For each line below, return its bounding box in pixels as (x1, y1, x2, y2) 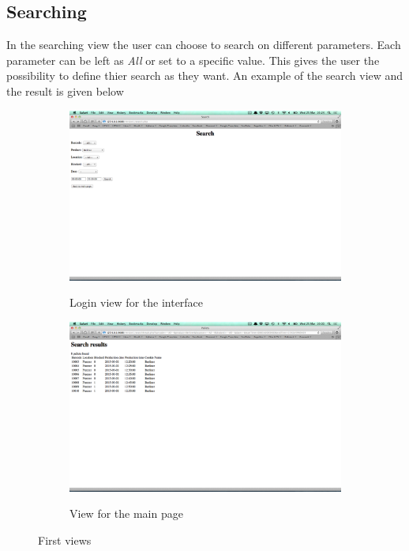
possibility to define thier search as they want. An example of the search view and (6, 67, 403, 84)
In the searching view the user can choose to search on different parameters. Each (6, 36, 401, 53)
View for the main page (69, 505, 183, 522)
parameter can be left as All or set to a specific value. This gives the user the (6, 51, 380, 68)
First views (38, 531, 92, 548)
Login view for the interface (69, 294, 204, 311)
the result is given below (6, 82, 124, 99)
